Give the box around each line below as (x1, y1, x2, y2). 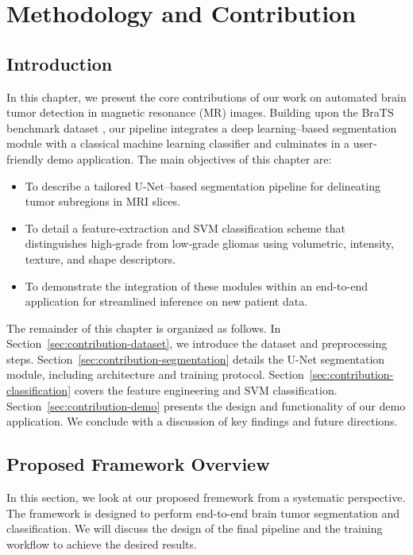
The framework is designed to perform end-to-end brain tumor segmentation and (6, 504, 400, 521)
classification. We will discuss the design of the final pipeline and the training (6, 520, 383, 537)
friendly (6, 150, 44, 167)
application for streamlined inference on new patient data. (25, 293, 308, 310)
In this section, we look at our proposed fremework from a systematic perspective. (6, 489, 406, 506)
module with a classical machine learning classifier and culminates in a (6, 135, 350, 152)
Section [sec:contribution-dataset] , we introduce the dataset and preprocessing (6, 335, 388, 352)
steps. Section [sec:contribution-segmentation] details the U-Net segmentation (6, 350, 385, 367)
